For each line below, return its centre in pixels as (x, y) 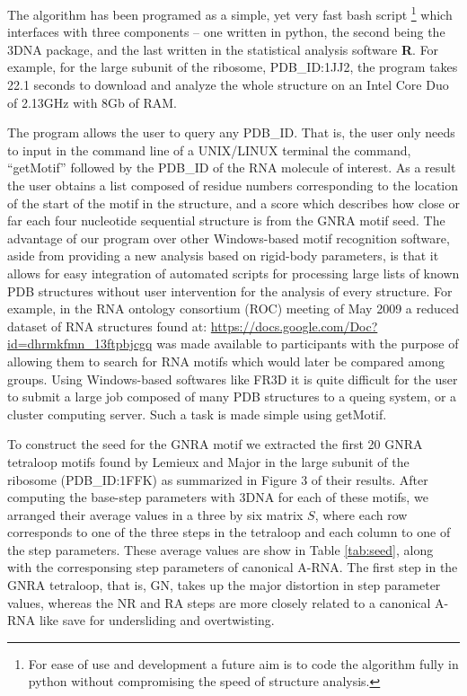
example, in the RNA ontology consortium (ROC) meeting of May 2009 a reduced (233, 308)
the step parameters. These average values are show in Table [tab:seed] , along (220, 549)
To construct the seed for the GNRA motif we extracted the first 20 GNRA (215, 444)
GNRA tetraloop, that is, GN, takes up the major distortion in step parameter (224, 585)
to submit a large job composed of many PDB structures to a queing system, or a (232, 396)
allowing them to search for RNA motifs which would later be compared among (226, 361)
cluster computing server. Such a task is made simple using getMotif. (197, 414)
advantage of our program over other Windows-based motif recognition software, (229, 238)
